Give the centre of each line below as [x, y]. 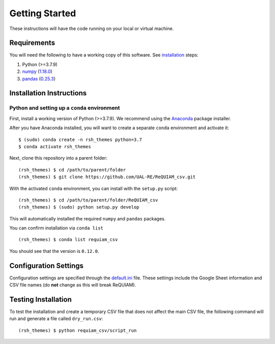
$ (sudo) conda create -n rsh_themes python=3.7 [80, 139]
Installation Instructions [48, 93]
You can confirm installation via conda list [57, 228]
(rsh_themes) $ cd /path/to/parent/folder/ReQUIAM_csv [88, 200]
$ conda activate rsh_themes [55, 147]
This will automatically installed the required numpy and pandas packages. [88, 218]
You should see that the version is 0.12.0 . [54, 251]
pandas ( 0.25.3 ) [39, 78]
